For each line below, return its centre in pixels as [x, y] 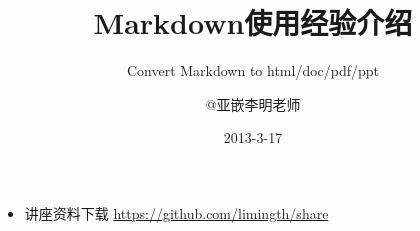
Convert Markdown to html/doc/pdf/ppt [253, 70]
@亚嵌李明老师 [253, 103]
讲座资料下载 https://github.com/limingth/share [176, 212]
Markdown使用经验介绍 [253, 22]
